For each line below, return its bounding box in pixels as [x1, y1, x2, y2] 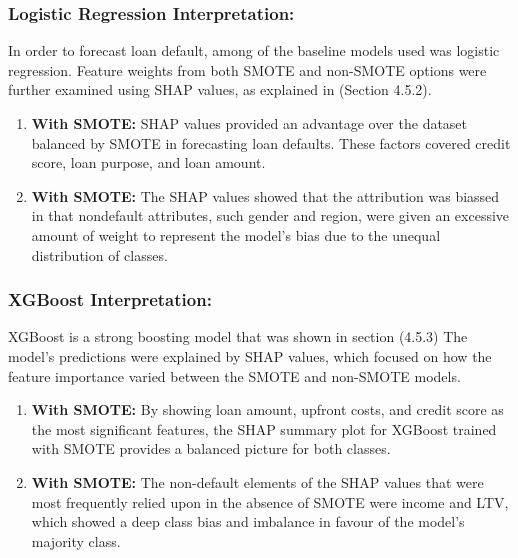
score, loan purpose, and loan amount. [31, 152, 266, 173]
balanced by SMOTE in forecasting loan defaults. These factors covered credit [31, 132, 511, 153]
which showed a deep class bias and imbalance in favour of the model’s [31, 511, 465, 532]
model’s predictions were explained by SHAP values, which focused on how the [8, 345, 492, 366]
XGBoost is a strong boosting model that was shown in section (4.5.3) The [8, 326, 468, 347]
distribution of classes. [31, 244, 168, 265]
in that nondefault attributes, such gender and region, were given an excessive [31, 205, 510, 226]
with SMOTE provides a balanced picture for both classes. [31, 438, 391, 459]
